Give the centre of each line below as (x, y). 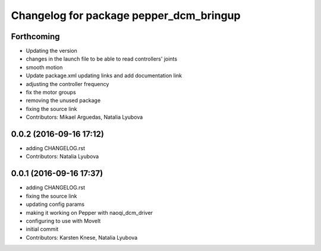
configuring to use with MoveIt (63, 221)
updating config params (55, 204)
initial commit (42, 229)
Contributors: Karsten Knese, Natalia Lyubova (82, 237)
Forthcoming (35, 36)
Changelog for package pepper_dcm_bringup (126, 15)
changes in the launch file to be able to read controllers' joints (102, 59)
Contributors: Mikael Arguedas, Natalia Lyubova (84, 117)
